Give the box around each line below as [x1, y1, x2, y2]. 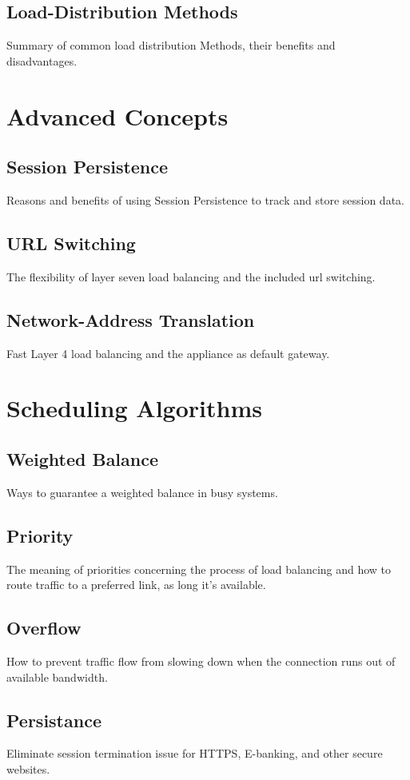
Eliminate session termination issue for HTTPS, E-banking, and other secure [6, 745, 383, 762]
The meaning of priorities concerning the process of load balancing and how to [6, 560, 392, 577]
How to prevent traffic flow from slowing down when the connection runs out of [6, 652, 396, 669]
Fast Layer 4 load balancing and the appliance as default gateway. [6, 344, 330, 361]
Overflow [6, 615, 82, 640]
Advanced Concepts [6, 99, 229, 132]
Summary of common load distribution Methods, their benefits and [6, 37, 336, 54]
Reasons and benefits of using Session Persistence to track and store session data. [6, 191, 404, 208]
